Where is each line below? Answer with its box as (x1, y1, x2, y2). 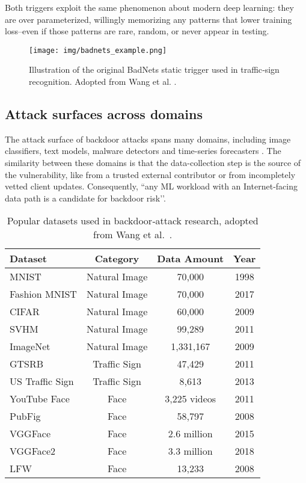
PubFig (10, 409, 41, 423)
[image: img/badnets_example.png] (29, 46, 167, 55)
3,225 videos (165, 392, 216, 406)
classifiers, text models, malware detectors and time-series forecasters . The (5, 144, 281, 157)
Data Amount (157, 251, 224, 266)
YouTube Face (10, 392, 70, 406)
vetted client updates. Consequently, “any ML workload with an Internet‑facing (5, 180, 298, 192)
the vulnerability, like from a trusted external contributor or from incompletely (5, 168, 296, 180)
